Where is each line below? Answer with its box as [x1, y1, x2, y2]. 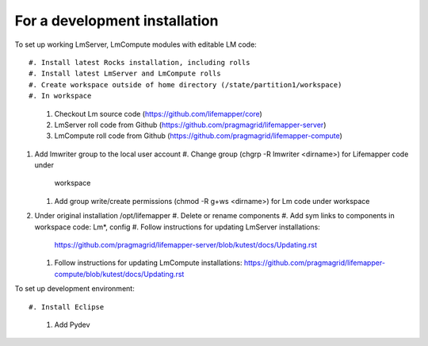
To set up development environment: [14, 284, 135, 294]
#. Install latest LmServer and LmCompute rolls [29, 69, 221, 79]
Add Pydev [54, 320, 90, 329]
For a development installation [14, 12, 219, 29]
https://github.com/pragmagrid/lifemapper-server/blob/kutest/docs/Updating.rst [54, 240, 317, 250]
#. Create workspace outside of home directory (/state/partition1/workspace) [29, 80, 342, 89]
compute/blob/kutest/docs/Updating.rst [54, 269, 185, 279]
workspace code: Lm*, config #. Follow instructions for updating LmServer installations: [34, 222, 320, 232]
